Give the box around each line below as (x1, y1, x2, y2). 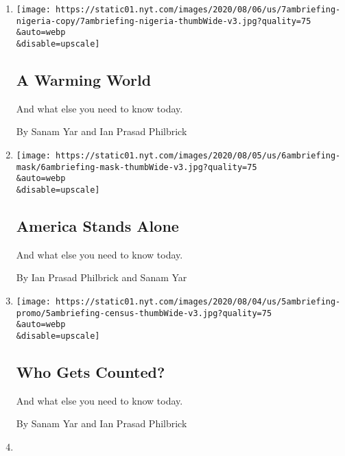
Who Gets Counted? (16, 361, 165, 383)
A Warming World (16, 69, 152, 91)
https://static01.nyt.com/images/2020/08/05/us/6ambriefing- (56, 151, 341, 161)
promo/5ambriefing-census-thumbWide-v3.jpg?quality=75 (16, 308, 272, 318)
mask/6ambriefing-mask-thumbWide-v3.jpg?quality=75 (16, 162, 257, 172)
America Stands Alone (16, 215, 179, 237)
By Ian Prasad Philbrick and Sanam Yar (16, 270, 187, 285)
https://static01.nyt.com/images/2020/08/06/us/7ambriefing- (56, 5, 341, 14)
